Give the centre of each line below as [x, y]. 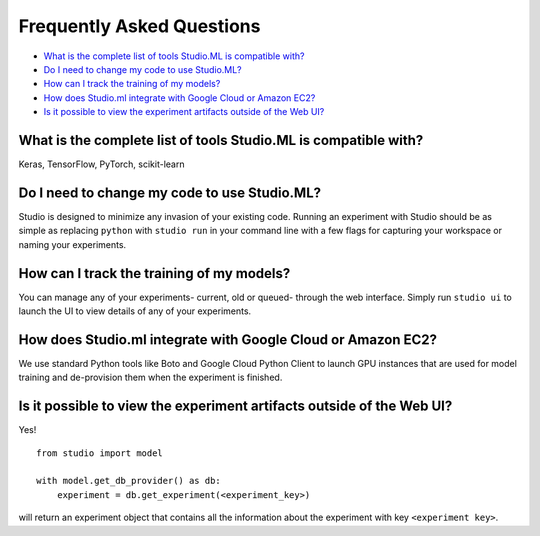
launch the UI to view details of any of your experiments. [135, 311]
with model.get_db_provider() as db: [129, 481]
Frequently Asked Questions [139, 26]
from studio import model [100, 453]
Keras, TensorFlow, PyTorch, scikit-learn [101, 164]
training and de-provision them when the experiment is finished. [150, 377]
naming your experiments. [72, 244]
